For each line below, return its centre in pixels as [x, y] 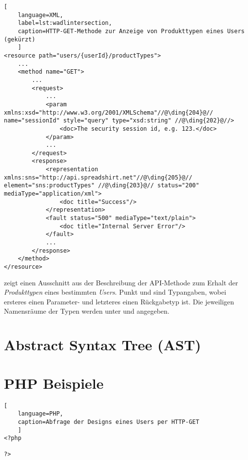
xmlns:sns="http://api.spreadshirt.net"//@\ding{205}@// [98, 177]
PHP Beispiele [54, 383]
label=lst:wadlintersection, [65, 23]
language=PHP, [40, 414]
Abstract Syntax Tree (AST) [103, 345]
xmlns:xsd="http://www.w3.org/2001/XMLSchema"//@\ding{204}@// [109, 112]
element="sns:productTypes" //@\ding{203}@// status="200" [102, 186]
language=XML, [40, 15]
